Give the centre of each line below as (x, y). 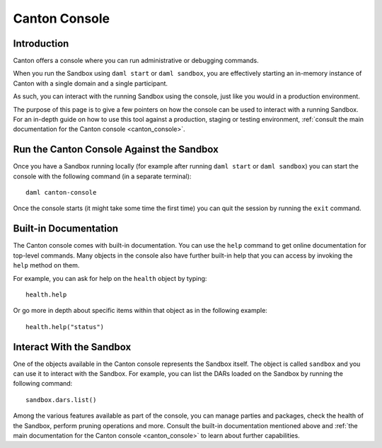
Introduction (41, 44)
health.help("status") (65, 327)
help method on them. (46, 265)
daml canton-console (61, 193)
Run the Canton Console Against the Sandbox (116, 150)
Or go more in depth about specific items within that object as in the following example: (140, 311)
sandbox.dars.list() (61, 400)
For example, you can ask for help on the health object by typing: (110, 278)
